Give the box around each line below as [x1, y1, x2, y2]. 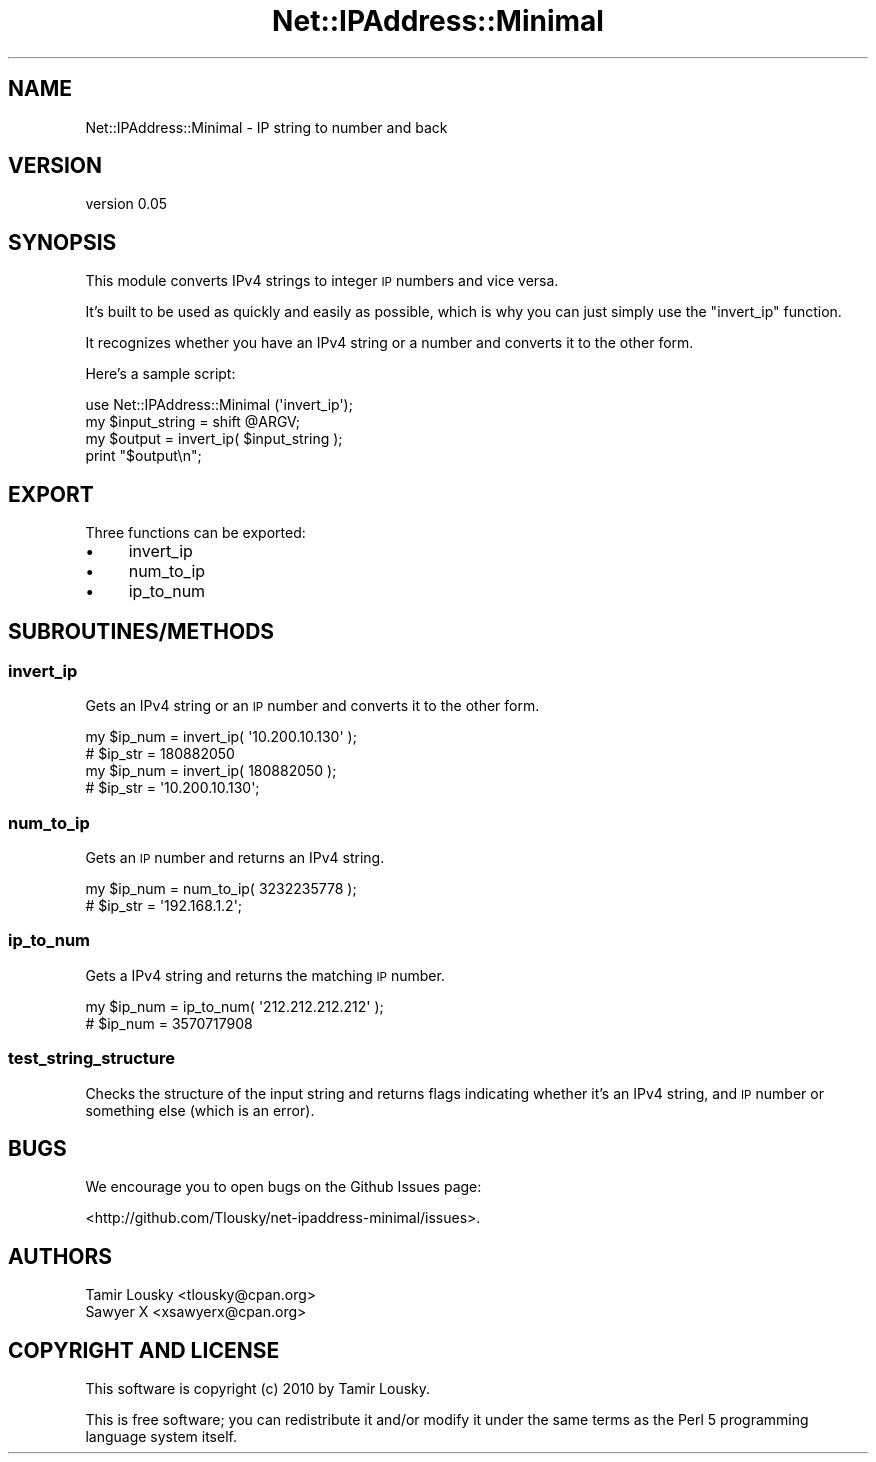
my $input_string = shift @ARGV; [85, 413, 301, 431]
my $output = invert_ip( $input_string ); [85, 430, 343, 448]
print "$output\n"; [85, 447, 202, 465]
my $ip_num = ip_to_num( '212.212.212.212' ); [85, 997, 384, 1015]
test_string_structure [8, 1048, 175, 1069]
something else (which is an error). [85, 1101, 315, 1119]
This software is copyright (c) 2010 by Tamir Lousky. [85, 1380, 431, 1398]
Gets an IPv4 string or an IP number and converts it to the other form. [85, 697, 540, 715]
